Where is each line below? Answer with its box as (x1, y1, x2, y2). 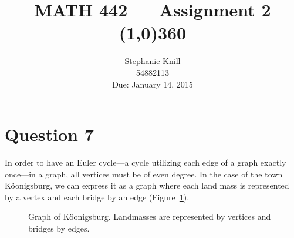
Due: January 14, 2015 (112, 78, 193, 90)
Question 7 (5, 122, 94, 146)
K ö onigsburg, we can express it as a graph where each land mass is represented (5, 179, 289, 192)
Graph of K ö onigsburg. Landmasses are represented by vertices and (28, 210, 271, 223)
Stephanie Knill (124, 55, 181, 67)
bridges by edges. (28, 222, 90, 234)
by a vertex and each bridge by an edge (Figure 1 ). (5, 190, 190, 203)
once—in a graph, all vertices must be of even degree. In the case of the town (5, 167, 283, 180)
